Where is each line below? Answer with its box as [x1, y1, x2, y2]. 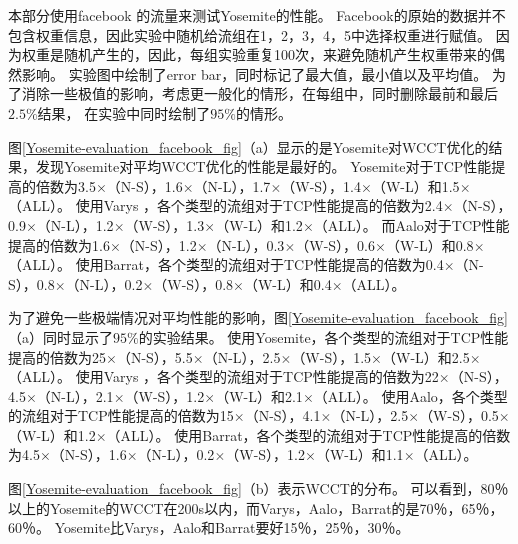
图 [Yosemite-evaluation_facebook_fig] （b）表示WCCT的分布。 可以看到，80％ [8, 478, 509, 499]
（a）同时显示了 [8, 326, 113, 347]
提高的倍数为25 [8, 346, 106, 367]
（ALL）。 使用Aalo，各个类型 [313, 385, 508, 406]
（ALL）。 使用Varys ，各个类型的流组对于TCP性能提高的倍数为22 [8, 366, 439, 387]
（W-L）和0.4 [243, 273, 332, 294]
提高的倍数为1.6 [8, 234, 110, 255]
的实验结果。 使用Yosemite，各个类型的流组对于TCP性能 [138, 326, 509, 347]
